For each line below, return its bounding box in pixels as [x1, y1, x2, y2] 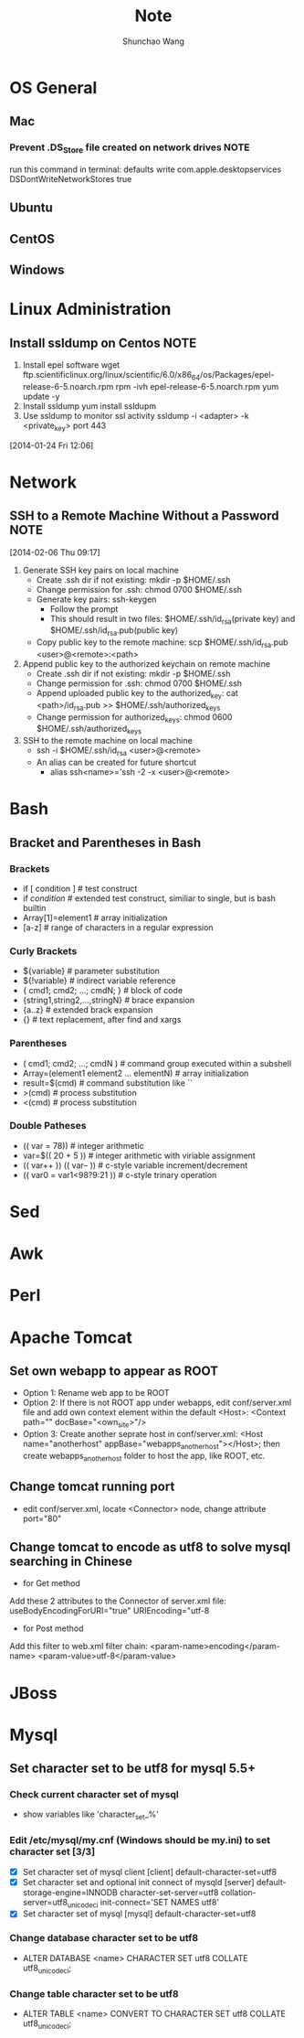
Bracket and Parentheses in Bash [9, 834, 202, 851]
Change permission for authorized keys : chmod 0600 [36, 711, 233, 724]
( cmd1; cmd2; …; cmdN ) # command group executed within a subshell [22, 1057, 292, 1068]
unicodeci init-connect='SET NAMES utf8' [67, 1896, 220, 1910]
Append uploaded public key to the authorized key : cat [36, 688, 239, 701]
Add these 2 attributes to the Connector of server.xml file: [9, 1595, 226, 1606]
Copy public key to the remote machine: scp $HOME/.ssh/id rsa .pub [36, 637, 289, 650]
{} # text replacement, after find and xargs [22, 1014, 182, 1025]
